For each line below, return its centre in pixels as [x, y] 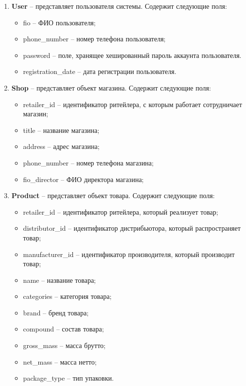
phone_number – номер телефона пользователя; [94, 39]
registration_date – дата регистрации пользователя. [100, 71]
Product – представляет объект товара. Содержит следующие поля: [113, 195]
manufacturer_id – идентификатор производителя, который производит [129, 254]
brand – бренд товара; [56, 312]
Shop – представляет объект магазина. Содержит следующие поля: [111, 87]
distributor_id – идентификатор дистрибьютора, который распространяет [132, 228]
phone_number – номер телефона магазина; [88, 162]
